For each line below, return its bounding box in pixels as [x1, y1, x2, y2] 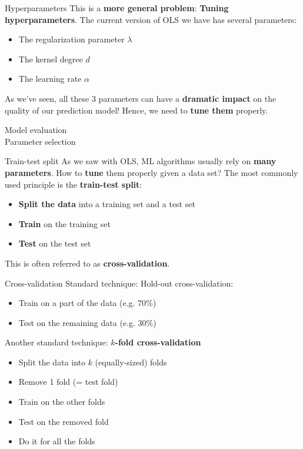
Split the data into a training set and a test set [18, 198, 195, 210]
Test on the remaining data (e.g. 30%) [18, 316, 157, 328]
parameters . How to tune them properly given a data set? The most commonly [5, 166, 298, 178]
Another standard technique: [5, 336, 108, 348]
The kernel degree [18, 52, 83, 65]
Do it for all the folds [18, 435, 95, 447]
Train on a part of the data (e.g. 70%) [18, 297, 157, 309]
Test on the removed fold [18, 415, 109, 427]
